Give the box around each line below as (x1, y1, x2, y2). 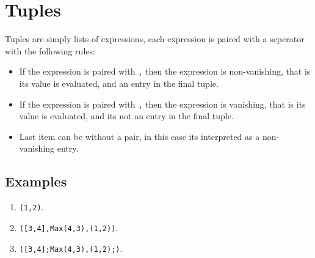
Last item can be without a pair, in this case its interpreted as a (19, 130, 260, 142)
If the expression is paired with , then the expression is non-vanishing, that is (19, 65, 311, 78)
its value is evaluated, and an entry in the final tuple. (19, 76, 219, 89)
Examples (5, 172, 67, 191)
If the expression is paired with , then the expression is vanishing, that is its (19, 97, 306, 110)
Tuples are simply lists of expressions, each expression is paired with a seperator (5, 32, 305, 45)
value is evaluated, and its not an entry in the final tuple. (19, 109, 234, 122)
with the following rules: (5, 44, 95, 57)
